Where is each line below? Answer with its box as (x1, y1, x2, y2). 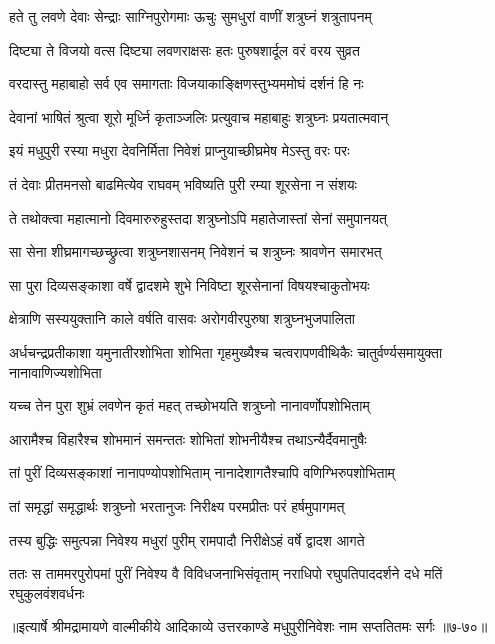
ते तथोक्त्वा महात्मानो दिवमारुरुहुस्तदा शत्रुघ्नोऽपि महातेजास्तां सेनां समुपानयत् (9, 207, 387, 228)
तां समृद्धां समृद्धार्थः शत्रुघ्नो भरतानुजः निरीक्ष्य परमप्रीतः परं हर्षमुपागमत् (9, 495, 345, 516)
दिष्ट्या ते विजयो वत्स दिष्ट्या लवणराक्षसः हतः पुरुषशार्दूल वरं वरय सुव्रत (9, 39, 360, 60)
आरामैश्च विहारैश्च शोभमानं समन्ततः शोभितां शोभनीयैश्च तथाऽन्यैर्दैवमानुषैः (9, 428, 367, 449)
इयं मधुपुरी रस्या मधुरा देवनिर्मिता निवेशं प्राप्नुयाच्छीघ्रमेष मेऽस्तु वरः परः (9, 140, 350, 161)
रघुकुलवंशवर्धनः (9, 582, 85, 603)
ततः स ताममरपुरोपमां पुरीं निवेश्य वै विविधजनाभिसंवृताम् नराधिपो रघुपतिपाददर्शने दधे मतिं (9, 563, 443, 584)
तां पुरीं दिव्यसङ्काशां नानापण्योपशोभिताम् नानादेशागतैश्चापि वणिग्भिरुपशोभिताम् (9, 462, 395, 483)
